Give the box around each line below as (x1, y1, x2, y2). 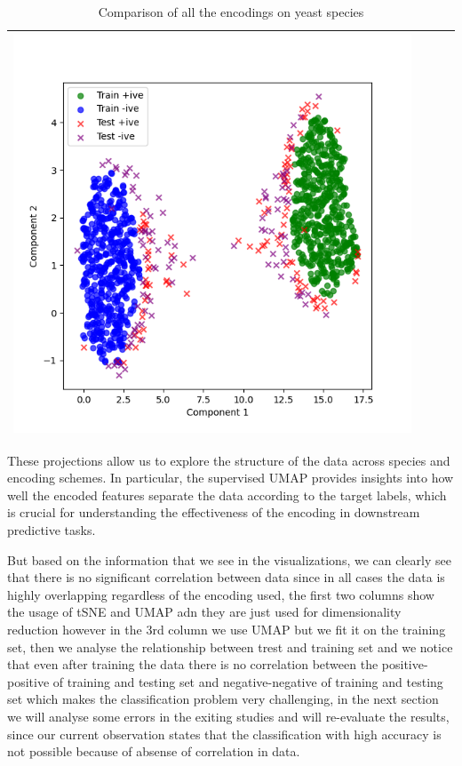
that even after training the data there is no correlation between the (7, 655, 378, 674)
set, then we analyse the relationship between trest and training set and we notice (7, 637, 453, 656)
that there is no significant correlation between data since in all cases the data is (7, 568, 445, 586)
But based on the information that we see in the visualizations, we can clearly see (7, 550, 451, 569)
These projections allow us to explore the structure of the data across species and (7, 451, 450, 469)
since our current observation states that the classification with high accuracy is (7, 724, 442, 743)
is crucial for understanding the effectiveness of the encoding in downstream (7, 503, 420, 522)
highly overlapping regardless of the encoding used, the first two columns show (7, 585, 434, 603)
